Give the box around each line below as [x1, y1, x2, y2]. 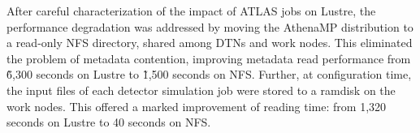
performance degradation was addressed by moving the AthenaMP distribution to [6, 18, 414, 35]
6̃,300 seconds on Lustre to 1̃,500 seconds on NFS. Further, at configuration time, [6, 66, 412, 83]
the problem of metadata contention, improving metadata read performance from [6, 49, 411, 66]
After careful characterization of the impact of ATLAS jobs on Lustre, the [6, 2, 376, 19]
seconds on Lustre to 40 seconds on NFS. [6, 114, 211, 131]
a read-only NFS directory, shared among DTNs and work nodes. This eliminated [6, 34, 413, 51]
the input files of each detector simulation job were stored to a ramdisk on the [6, 81, 396, 98]
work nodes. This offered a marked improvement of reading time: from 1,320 [6, 97, 387, 114]
